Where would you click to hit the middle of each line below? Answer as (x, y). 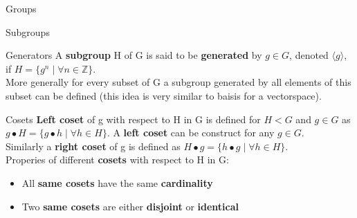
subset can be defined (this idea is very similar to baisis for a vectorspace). (164, 95)
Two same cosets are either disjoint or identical (130, 206)
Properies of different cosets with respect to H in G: (117, 160)
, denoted (309, 55)
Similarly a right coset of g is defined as (93, 146)
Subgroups (28, 31)
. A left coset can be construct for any (191, 133)
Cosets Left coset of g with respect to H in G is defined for (133, 119)
